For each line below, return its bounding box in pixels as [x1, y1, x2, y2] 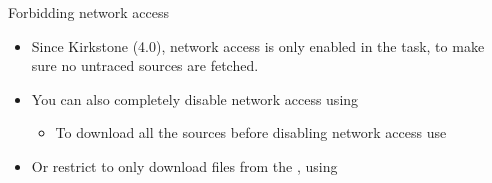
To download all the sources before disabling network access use [55, 122, 447, 143]
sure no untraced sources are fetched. [31, 55, 259, 76]
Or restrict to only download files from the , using [31, 155, 338, 176]
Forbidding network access [8, 2, 170, 22]
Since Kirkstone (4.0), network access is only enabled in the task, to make [31, 35, 485, 56]
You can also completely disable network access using [31, 88, 359, 109]
